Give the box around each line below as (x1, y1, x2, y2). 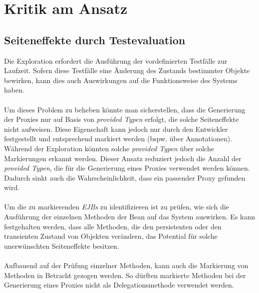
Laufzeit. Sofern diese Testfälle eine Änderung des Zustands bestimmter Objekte (4, 65, 250, 76)
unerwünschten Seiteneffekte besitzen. (4, 240, 119, 251)
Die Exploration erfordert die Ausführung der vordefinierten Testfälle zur (4, 55, 228, 66)
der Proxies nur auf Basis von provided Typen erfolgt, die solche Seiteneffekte (4, 114, 239, 124)
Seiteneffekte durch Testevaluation (4, 32, 186, 47)
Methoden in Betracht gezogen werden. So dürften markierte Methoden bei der (4, 270, 246, 280)
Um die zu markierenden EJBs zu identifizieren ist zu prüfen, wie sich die (4, 201, 229, 212)
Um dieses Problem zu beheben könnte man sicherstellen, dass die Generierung (4, 104, 246, 114)
